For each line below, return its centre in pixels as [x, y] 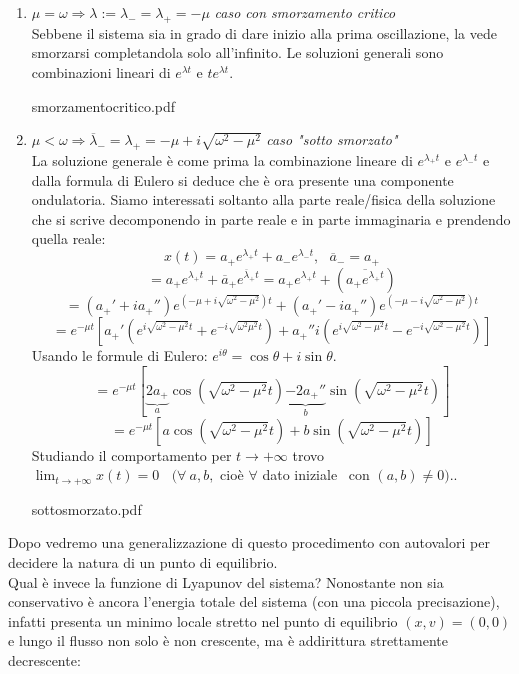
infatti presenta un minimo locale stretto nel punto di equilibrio [203, 620]
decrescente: [44, 659]
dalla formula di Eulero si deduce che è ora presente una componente [242, 179]
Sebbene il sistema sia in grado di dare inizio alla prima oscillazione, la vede [264, 32]
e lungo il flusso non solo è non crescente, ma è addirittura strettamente [228, 640]
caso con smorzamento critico [305, 12]
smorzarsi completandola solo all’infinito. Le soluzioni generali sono [237, 52]
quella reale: [68, 238]
